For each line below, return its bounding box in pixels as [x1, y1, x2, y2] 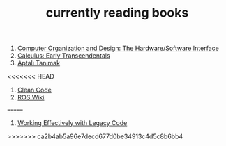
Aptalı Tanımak [17, 59, 61, 67]
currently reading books [45, 5, 189, 21]
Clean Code [17, 86, 52, 95]
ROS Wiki [17, 93, 45, 102]
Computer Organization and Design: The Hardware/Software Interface [17, 44, 220, 53]
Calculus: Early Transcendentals [17, 51, 110, 60]
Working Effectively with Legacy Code [17, 119, 128, 127]
